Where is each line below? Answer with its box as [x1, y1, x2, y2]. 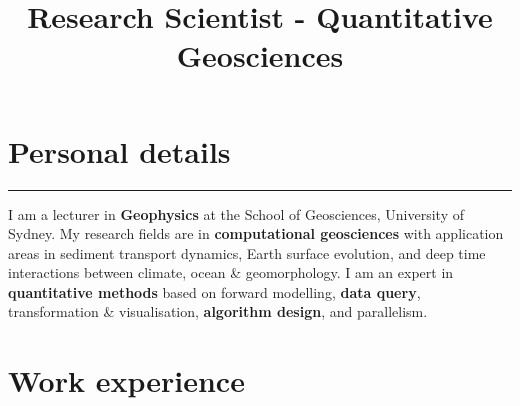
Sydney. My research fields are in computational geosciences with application [8, 223, 504, 244]
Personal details [8, 130, 231, 171]
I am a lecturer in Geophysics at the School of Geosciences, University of [8, 203, 464, 224]
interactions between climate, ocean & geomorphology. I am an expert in [8, 262, 454, 283]
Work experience [8, 360, 245, 401]
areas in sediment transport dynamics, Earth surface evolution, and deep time [8, 242, 486, 263]
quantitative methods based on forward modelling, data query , [8, 281, 421, 302]
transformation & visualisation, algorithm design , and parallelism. [8, 301, 428, 322]
